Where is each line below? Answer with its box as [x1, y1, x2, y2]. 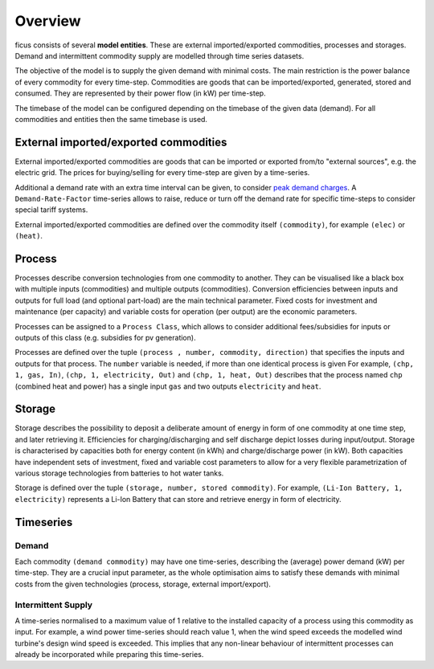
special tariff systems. [14, 205, 88, 214]
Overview [14, 12, 81, 30]
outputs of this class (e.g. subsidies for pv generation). [14, 333, 196, 342]
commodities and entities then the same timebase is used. [14, 114, 208, 124]
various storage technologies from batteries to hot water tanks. [14, 468, 224, 478]
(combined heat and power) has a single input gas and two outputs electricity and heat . [14, 381, 321, 391]
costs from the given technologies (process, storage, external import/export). [14, 579, 271, 589]
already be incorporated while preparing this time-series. [14, 650, 204, 659]
